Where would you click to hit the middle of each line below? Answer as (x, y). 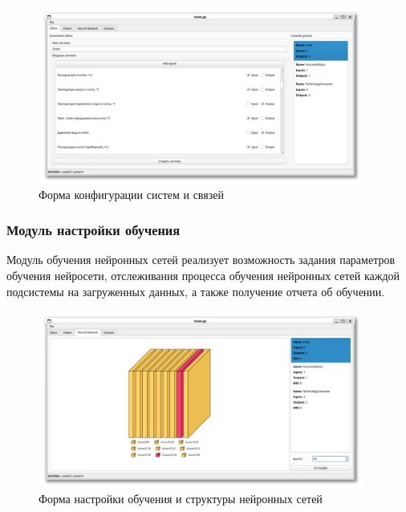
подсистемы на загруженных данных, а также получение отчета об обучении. (196, 291)
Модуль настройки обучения (93, 230)
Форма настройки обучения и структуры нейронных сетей (181, 498)
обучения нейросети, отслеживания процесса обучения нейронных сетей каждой (203, 275)
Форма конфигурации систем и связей (131, 194)
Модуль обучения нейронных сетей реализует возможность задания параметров (201, 260)
